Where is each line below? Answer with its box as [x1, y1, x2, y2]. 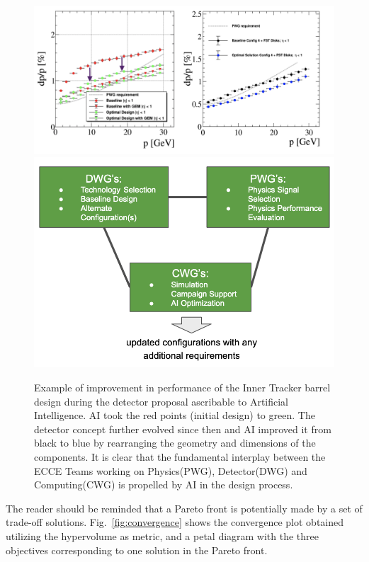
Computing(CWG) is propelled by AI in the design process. [34, 477, 293, 492]
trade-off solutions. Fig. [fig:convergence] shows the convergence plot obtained [6, 515, 344, 529]
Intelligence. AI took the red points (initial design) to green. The [34, 408, 315, 423]
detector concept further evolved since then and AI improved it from [34, 421, 331, 436]
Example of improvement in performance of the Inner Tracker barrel [34, 380, 331, 394]
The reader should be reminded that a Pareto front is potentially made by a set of [6, 500, 363, 515]
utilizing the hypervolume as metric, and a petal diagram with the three [6, 528, 319, 543]
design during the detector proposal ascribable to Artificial [34, 394, 289, 408]
